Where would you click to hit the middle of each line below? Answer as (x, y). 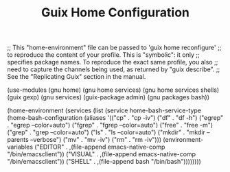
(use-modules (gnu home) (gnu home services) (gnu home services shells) (113, 90)
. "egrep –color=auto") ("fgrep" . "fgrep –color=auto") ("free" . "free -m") (110, 125)
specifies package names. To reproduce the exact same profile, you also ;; (113, 62)
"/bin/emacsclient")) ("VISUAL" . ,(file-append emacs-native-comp (102, 154)
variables (20, 147)
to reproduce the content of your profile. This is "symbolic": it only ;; (104, 55)
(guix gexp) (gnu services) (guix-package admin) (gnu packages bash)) (108, 97)
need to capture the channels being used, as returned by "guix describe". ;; (114, 69)
